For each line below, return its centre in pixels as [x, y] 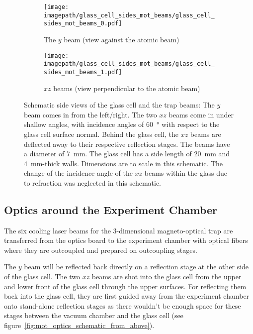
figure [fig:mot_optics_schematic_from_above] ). [79, 325]
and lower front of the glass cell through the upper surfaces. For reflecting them [125, 286]
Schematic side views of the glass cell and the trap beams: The [119, 105]
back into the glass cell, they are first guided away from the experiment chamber [127, 296]
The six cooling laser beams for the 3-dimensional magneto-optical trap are [119, 230]
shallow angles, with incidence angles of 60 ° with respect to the [122, 124]
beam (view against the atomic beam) [122, 39]
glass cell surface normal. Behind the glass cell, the [101, 134]
